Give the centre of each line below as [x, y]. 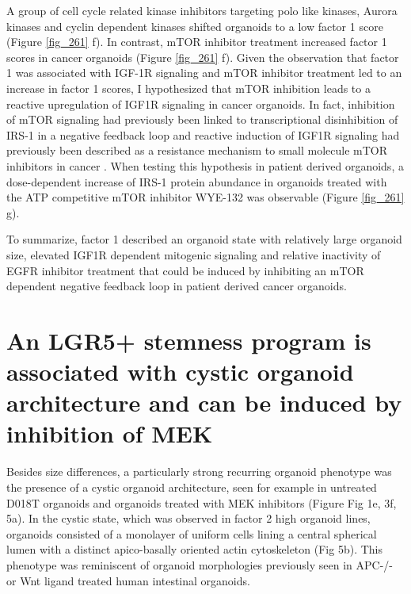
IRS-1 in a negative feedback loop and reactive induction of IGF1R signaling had [203, 134]
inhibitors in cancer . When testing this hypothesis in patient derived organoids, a [205, 165]
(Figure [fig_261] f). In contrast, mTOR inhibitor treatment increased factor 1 [197, 42]
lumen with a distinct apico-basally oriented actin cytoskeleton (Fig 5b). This [194, 549]
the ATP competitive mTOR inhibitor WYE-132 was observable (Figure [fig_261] [205, 197]
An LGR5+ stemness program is [189, 340]
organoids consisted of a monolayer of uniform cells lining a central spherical [192, 533]
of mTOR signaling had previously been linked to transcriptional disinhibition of [202, 119]
